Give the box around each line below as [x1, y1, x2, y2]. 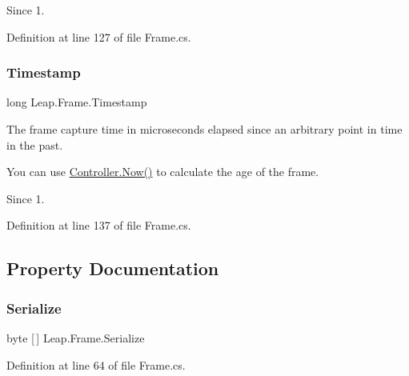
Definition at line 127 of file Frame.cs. [6, 28, 191, 45]
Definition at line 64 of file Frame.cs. [6, 356, 186, 373]
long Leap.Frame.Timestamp [6, 94, 147, 110]
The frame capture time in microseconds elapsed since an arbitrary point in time [6, 121, 403, 137]
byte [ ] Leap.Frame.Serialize [6, 329, 145, 346]
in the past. [6, 136, 63, 153]
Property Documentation [6, 256, 219, 281]
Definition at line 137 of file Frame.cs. [6, 217, 191, 234]
